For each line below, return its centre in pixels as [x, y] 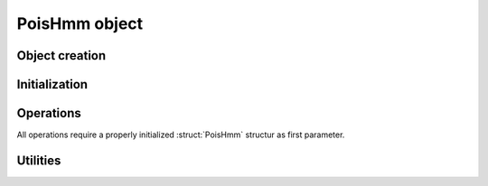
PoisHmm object [80, 23]
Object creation [61, 56]
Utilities [39, 160]
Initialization [52, 84]
